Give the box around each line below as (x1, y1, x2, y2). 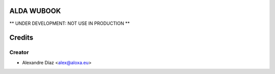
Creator (9, 49, 29, 56)
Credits (9, 33, 34, 42)
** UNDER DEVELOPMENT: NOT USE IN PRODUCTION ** (9, 20, 130, 26)
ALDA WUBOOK (9, 7, 61, 15)
